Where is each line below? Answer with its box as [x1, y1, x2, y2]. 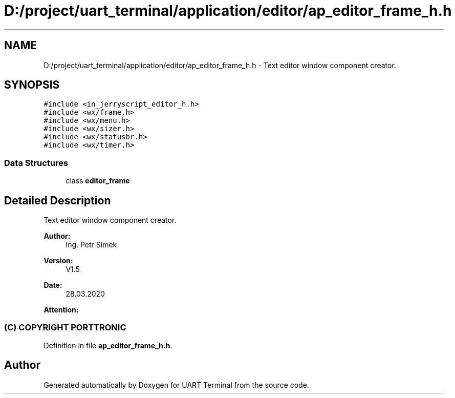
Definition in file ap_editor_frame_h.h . [44, 341, 172, 350]
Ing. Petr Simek [66, 240, 117, 249]
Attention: [44, 305, 79, 315]
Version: [44, 256, 73, 265]
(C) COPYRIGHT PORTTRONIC [4, 322, 126, 333]
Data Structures [4, 157, 69, 168]
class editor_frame [66, 176, 130, 185]
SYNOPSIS [4, 78, 60, 92]
